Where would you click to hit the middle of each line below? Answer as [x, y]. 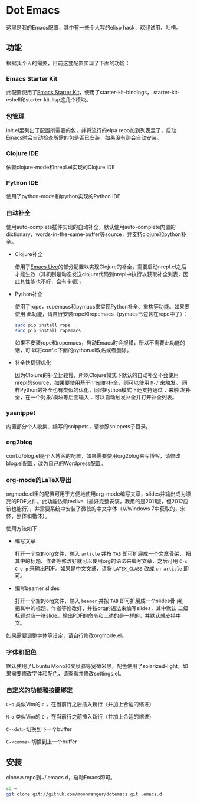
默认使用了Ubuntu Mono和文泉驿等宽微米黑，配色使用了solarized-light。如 [97, 666]
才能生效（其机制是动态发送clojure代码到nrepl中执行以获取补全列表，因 [101, 274]
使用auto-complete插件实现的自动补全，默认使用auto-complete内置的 [91, 227]
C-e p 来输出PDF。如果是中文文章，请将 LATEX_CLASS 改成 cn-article [98, 568]
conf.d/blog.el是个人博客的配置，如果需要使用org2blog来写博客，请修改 [93, 455]
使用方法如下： [24, 528]
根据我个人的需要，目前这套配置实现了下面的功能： [68, 63]
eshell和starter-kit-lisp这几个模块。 [49, 100]
